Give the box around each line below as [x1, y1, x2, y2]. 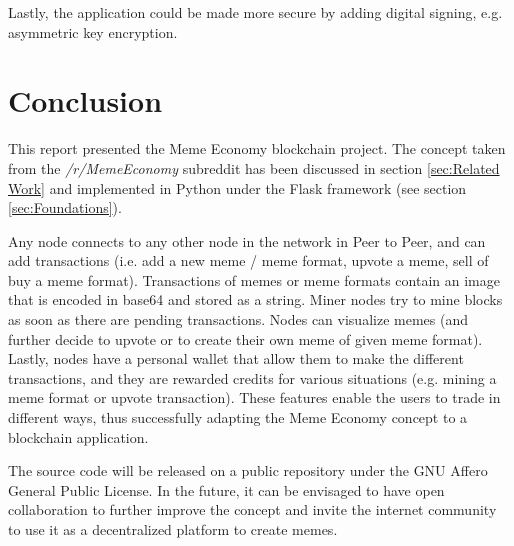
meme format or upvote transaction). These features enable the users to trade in [8, 387, 501, 408]
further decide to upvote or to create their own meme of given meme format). [8, 328, 483, 349]
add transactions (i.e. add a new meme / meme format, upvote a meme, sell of [8, 250, 489, 271]
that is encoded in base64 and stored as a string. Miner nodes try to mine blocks [8, 289, 503, 310]
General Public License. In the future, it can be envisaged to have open [8, 479, 445, 500]
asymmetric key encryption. [8, 21, 178, 42]
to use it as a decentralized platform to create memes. [8, 519, 338, 539]
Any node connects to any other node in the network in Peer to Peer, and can [8, 230, 486, 251]
